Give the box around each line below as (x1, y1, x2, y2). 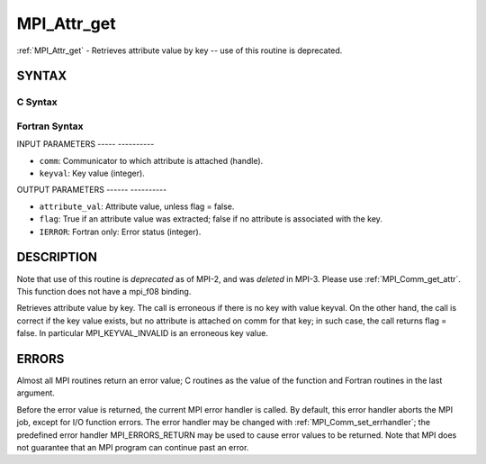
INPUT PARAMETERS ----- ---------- (16, 139, 155, 150)
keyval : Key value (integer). (39, 168, 146, 179)
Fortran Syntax (16, 120, 84, 132)
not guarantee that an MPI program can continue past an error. (16, 441, 249, 452)
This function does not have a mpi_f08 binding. (16, 286, 192, 296)
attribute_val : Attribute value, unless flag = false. (39, 201, 235, 212)
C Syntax (16, 96, 58, 108)
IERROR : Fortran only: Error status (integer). (39, 226, 202, 237)
